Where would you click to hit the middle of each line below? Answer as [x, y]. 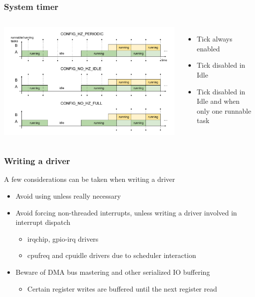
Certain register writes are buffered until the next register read [122, 288]
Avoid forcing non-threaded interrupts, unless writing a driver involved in [126, 212]
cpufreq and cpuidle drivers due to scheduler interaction [112, 255]
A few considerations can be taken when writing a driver [90, 179]
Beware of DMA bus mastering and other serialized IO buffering [113, 272]
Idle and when [218, 101]
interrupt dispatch [43, 222]
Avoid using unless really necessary [68, 196]
